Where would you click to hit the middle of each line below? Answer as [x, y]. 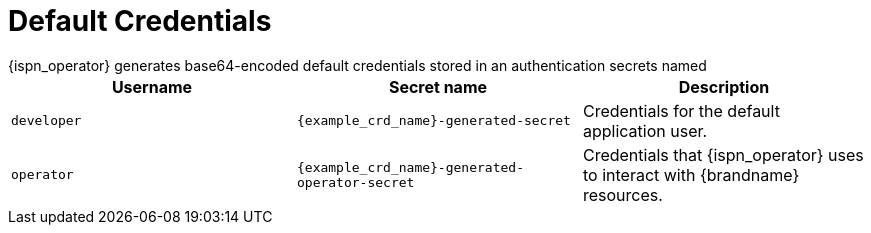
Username [152, 86]
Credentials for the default [681, 110]
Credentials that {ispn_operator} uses [723, 154]
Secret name [438, 86]
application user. [645, 130]
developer [46, 121]
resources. [622, 194]
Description [724, 86]
